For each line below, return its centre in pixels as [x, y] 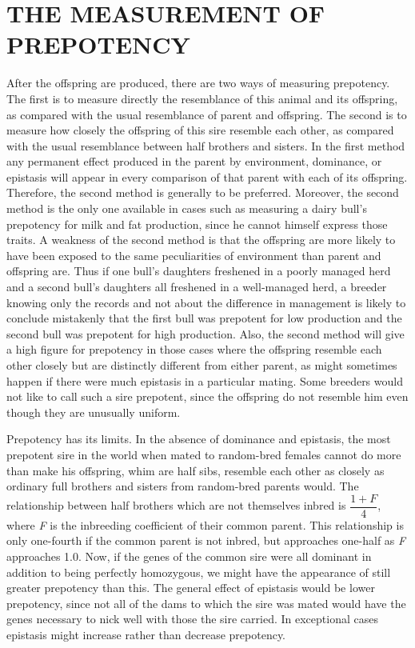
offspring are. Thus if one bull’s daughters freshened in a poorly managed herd [199, 271]
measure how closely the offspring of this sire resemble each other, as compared [200, 130]
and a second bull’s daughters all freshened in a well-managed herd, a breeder [197, 287]
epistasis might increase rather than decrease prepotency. [146, 634]
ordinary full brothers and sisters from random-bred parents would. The [183, 486]
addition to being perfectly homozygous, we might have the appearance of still [199, 572]
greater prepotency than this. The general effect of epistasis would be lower [191, 588]
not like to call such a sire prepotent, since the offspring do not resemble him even [207, 396]
